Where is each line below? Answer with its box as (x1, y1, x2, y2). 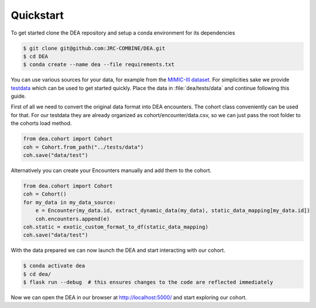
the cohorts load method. (11, 120, 72, 127)
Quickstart (11, 9, 64, 22)
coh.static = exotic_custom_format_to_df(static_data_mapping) (23, 223, 209, 230)
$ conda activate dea (23, 262, 85, 269)
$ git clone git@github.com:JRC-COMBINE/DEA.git (23, 45, 166, 52)
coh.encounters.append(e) (35, 215, 110, 222)
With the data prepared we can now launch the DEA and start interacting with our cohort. (11, 247, 225, 254)
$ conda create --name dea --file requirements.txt (23, 61, 175, 68)
